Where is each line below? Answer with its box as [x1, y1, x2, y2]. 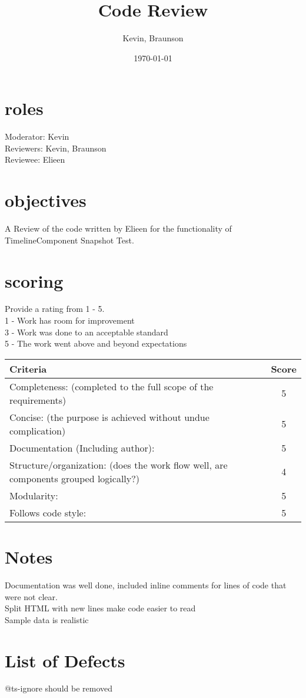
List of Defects [5, 648, 125, 672]
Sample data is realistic [5, 613, 89, 625]
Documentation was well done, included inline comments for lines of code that [5, 578, 287, 591]
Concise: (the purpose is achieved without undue [9, 410, 209, 424]
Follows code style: [9, 505, 87, 519]
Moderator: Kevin [5, 130, 69, 143]
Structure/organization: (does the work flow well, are [9, 457, 228, 472]
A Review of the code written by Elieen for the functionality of [5, 222, 232, 235]
